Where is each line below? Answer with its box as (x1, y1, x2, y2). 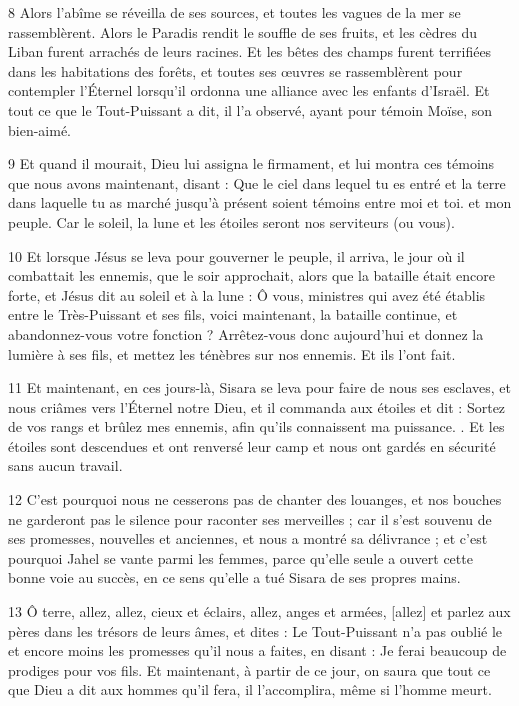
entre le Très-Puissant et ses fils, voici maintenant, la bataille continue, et (8, 304, 458, 325)
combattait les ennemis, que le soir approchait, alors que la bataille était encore (8, 265, 495, 286)
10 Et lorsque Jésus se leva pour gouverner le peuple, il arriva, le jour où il (8, 245, 465, 266)
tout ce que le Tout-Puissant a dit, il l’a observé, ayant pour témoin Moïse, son (8, 99, 493, 120)
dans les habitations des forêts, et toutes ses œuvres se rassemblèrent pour (8, 60, 463, 81)
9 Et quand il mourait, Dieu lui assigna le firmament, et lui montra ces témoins (8, 153, 495, 174)
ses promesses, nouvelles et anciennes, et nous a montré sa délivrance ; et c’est (8, 528, 488, 549)
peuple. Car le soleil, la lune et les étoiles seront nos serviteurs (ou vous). (8, 211, 455, 232)
